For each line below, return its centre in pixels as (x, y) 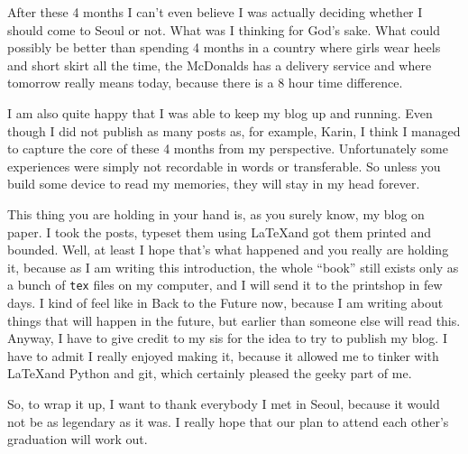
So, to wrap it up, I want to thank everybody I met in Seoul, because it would (224, 403)
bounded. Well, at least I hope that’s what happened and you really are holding (228, 250)
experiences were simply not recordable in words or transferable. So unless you (224, 166)
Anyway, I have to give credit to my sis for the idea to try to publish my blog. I (227, 338)
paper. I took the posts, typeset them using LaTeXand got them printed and (219, 232)
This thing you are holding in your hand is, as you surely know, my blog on (216, 213)
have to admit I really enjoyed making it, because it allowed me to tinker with (223, 355)
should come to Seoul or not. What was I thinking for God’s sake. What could (224, 29)
